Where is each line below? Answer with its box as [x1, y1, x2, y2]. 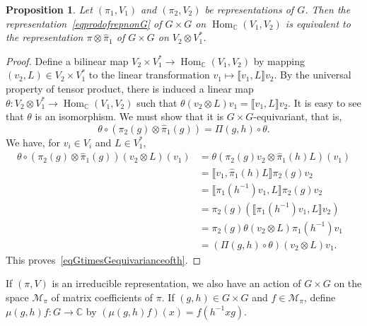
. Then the [305, 2, 351, 16]
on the [334, 276, 362, 291]
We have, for [6, 134, 61, 149]
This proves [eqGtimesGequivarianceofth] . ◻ [6, 252, 202, 267]
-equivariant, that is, [253, 109, 342, 124]
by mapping [253, 53, 305, 68]
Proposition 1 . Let [6, 2, 93, 16]
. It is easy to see [288, 95, 361, 110]
